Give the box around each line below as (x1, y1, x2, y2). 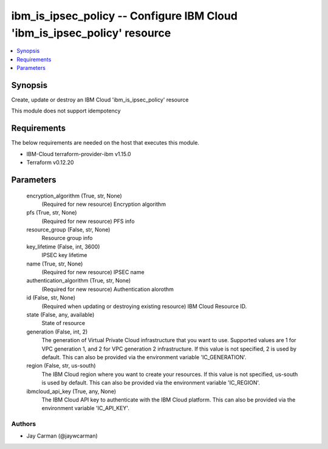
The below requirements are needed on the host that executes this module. (11, 139, 200, 146)
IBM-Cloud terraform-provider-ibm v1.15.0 (26, 150, 131, 157)
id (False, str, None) (26, 294, 76, 301)
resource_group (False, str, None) (26, 226, 111, 233)
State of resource (41, 320, 86, 327)
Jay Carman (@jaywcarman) (26, 432, 98, 440)
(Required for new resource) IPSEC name (41, 269, 145, 276)
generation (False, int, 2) (26, 328, 88, 335)
